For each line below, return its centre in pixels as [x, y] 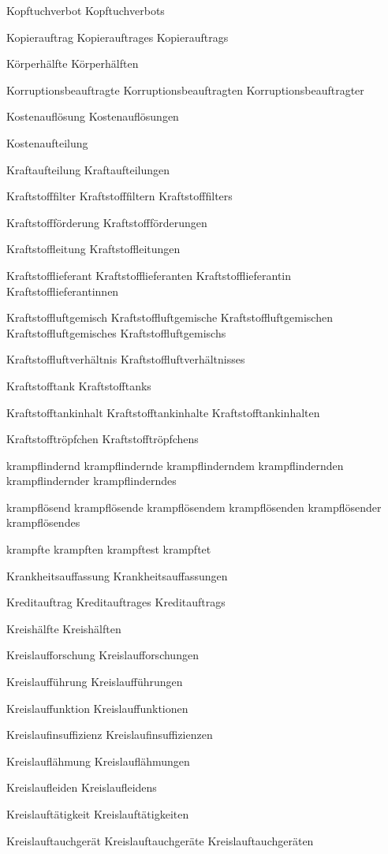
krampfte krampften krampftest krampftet [109, 549]
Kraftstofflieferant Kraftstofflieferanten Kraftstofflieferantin [149, 275]
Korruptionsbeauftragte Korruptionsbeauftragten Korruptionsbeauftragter [185, 90]
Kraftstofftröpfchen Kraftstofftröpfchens [103, 439]
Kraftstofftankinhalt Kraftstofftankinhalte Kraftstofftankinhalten [163, 412]
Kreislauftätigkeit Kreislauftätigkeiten [98, 814]
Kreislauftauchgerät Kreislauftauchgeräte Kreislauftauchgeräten [160, 840]
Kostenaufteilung [47, 142]
